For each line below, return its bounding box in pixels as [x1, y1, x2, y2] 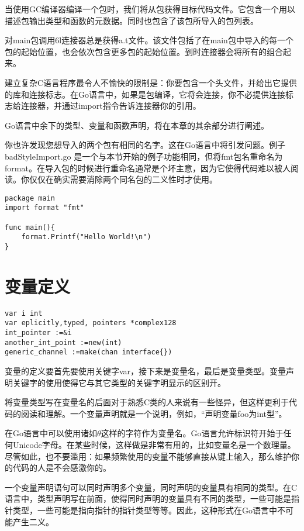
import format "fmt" [5, 204, 85, 212]
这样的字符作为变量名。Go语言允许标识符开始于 [101, 427, 284, 439]
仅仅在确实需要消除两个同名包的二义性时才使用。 [29, 173, 217, 185]
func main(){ [5, 223, 55, 232]
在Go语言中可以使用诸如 [5, 427, 97, 439]
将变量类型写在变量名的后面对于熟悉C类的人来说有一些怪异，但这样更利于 [5, 396, 289, 408]
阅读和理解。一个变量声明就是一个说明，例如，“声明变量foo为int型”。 [20, 407, 287, 419]
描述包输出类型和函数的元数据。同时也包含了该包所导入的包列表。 [5, 14, 258, 26]
